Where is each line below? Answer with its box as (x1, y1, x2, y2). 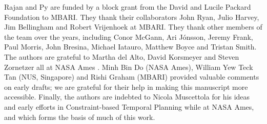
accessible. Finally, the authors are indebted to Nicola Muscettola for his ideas (4, 91, 250, 102)
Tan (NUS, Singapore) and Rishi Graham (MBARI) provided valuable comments (4, 71, 259, 82)
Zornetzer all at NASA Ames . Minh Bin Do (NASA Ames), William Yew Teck (4, 61, 253, 72)
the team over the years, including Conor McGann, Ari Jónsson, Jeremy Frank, (4, 31, 253, 42)
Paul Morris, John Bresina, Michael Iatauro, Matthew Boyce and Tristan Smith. (4, 41, 257, 52)
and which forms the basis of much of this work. (4, 111, 155, 122)
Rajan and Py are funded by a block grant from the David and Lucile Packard (4, 2, 251, 12)
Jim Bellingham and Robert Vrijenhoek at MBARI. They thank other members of (4, 21, 262, 32)
